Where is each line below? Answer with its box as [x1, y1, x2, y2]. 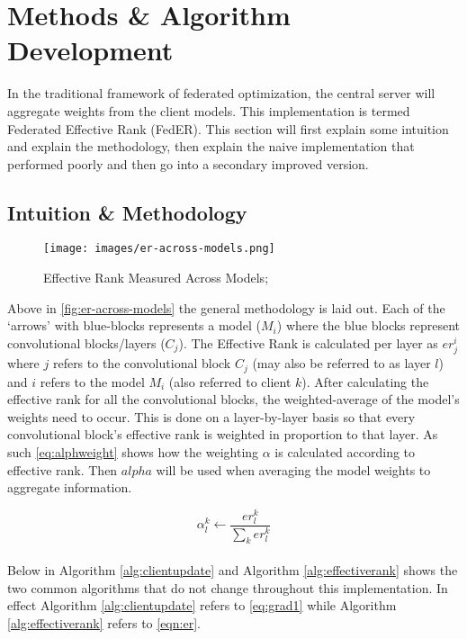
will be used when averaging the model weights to [156, 460, 431, 479]
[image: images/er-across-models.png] [43, 242, 275, 256]
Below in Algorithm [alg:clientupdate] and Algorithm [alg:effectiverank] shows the [7, 561, 458, 579]
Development [7, 31, 174, 68]
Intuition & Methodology [7, 198, 247, 226]
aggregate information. [7, 478, 132, 497]
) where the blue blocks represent [276, 316, 461, 335]
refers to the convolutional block [52, 354, 231, 373]
